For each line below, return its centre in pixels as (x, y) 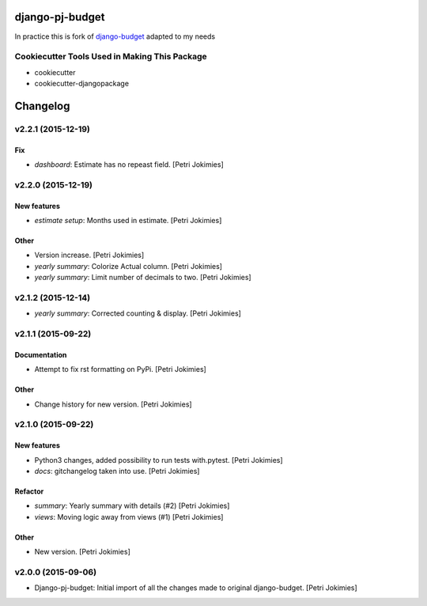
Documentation (41, 354)
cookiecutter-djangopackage (82, 84)
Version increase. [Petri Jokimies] (89, 255)
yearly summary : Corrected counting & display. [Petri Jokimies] (138, 313)
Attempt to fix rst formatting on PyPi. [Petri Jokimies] (121, 369)
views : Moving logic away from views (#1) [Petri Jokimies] (129, 517)
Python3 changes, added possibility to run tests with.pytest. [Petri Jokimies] (159, 460)
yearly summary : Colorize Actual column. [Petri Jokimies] (128, 266)
